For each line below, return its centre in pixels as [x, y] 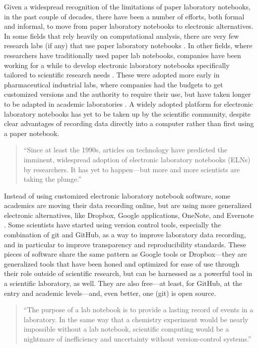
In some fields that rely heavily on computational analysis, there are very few [122, 35]
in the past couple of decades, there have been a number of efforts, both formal [124, 16]
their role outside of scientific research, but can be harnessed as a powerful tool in [128, 273]
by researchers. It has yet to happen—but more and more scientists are [132, 169]
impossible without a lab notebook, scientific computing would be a [126, 329]
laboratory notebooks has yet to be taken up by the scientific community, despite [127, 113]
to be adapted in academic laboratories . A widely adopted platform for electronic [129, 104]
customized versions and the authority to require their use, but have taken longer [128, 94]
